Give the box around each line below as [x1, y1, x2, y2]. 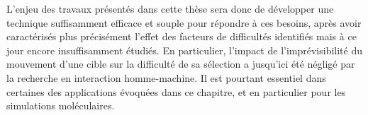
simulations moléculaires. [6, 98, 115, 113]
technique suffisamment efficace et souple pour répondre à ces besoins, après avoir [6, 15, 362, 30]
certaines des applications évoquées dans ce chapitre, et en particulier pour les [6, 84, 346, 99]
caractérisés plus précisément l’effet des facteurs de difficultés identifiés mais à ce [6, 29, 357, 44]
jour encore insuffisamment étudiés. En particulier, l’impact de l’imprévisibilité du [6, 42, 363, 57]
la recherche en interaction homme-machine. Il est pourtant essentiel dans [6, 70, 326, 85]
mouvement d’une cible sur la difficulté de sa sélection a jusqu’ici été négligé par [6, 56, 355, 71]
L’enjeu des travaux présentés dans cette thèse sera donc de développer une [6, 1, 334, 16]
